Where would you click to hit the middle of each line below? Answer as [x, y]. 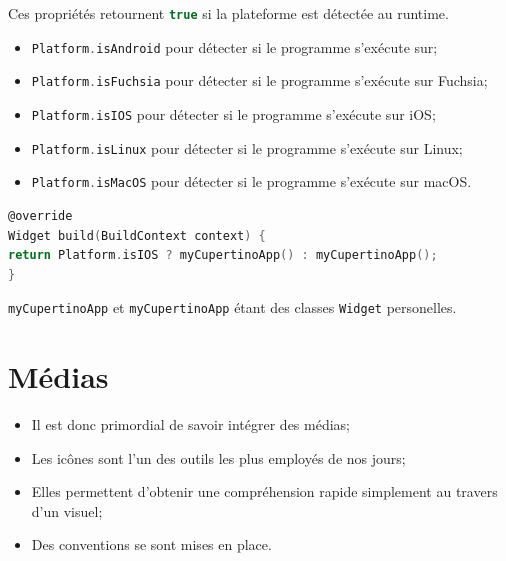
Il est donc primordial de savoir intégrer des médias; [191, 424]
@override [40, 215]
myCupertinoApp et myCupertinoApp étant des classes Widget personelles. [232, 307]
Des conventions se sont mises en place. [151, 544]
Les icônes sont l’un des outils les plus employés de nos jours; [218, 457]
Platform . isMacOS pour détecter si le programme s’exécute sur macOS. [251, 181]
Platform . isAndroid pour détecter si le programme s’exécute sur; [234, 46]
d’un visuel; [67, 510]
